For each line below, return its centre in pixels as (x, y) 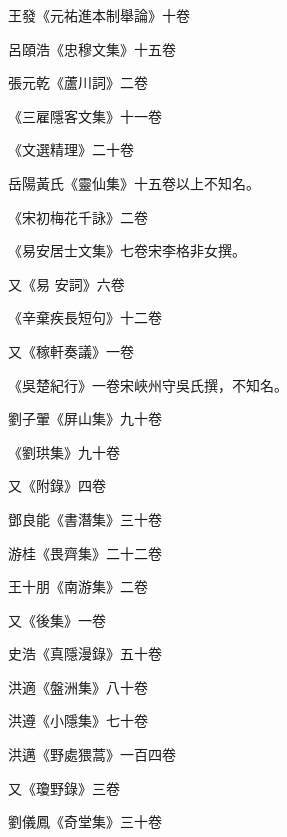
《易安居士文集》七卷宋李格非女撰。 (127, 250)
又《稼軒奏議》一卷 (71, 350)
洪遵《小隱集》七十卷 (78, 720)
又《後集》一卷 (57, 619)
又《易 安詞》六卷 (66, 283)
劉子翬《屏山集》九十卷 (85, 418)
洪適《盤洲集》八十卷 (78, 686)
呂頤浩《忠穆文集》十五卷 (92, 48)
